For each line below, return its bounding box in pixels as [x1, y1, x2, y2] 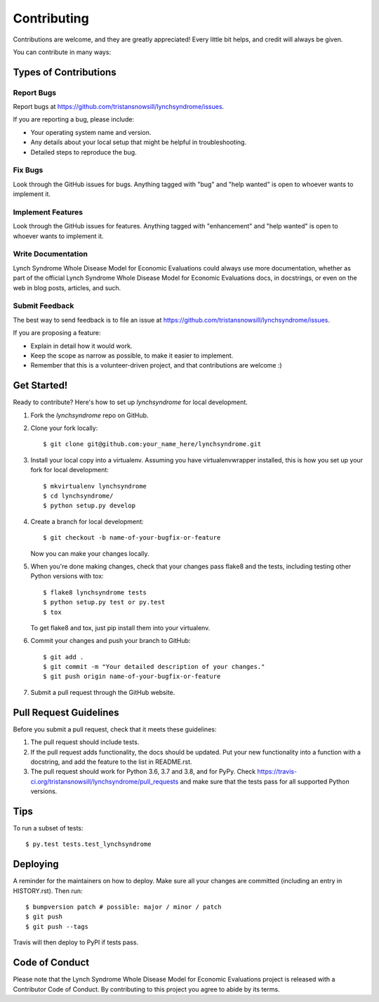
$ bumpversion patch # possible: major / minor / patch [25, 903, 222, 911]
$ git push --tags [25, 923, 89, 930]
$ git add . [43, 653, 84, 661]
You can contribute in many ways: [13, 48, 112, 56]
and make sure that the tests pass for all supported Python [180, 777, 350, 786]
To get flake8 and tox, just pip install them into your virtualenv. [30, 623, 211, 632]
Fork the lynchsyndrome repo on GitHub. [30, 411, 149, 419]
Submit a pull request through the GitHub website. [30, 688, 175, 696]
